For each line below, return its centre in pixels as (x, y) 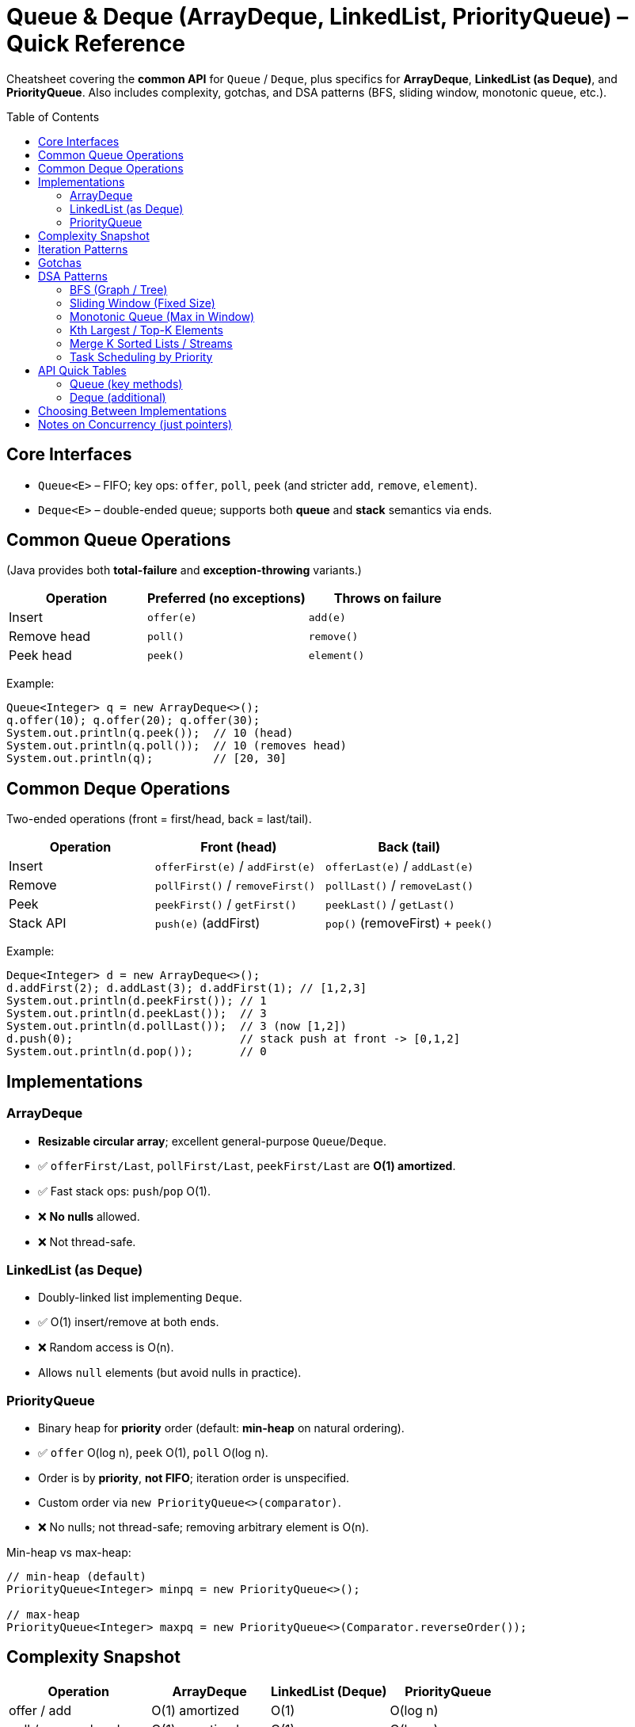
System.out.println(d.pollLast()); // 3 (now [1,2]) (177, 1026)
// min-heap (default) (77, 1576)
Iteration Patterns (83, 249)
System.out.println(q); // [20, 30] (147, 759)
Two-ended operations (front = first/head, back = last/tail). (159, 819)
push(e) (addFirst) (207, 923)
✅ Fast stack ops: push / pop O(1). (124, 1191)
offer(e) (172, 617)
